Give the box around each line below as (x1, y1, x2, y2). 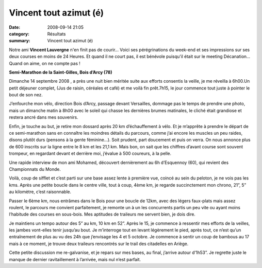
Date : (9, 24, 20, 30)
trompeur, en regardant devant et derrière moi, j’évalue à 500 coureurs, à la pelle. (9, 151, 172, 157)
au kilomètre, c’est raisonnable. (9, 189, 71, 195)
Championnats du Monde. (9, 166, 61, 172)
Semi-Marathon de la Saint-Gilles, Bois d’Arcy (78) (9, 69, 113, 75)
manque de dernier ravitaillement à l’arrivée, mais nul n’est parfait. (9, 256, 141, 262)
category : (9, 31, 30, 36)
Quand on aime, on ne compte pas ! (9, 60, 81, 66)
